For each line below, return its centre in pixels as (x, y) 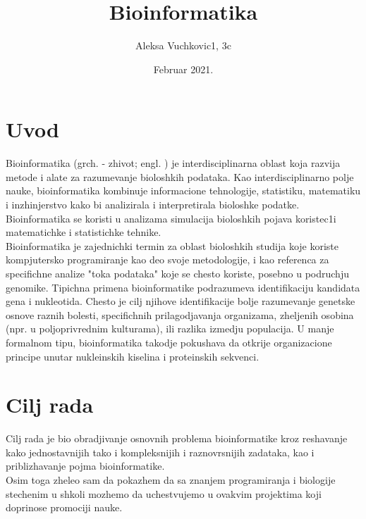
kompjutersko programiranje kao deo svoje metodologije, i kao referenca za (167, 259)
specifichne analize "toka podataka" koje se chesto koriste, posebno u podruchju (177, 273)
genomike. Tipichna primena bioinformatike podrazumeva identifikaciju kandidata (183, 287)
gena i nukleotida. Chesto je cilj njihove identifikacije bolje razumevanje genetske (181, 301)
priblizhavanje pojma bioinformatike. (85, 466)
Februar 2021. (183, 69)
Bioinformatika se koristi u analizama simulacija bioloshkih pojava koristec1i (171, 218)
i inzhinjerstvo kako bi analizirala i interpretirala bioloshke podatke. (153, 205)
